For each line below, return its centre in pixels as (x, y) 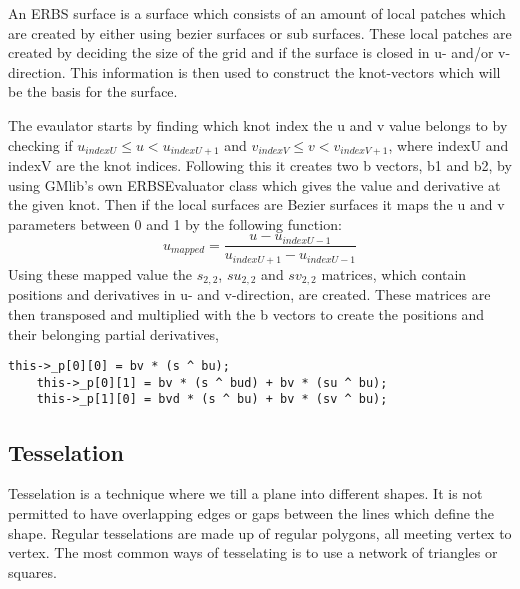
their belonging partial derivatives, (114, 333)
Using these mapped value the (100, 273)
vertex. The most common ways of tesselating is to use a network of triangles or (253, 552)
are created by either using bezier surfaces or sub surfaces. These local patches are (260, 32)
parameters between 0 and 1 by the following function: (175, 223)
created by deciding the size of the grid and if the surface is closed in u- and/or (251, 52)
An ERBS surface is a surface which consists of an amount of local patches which (257, 13)
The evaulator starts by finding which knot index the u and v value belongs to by (258, 124)
